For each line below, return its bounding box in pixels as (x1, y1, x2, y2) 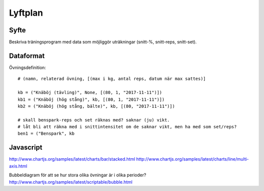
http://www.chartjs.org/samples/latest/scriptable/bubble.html (9, 179, 133, 185)
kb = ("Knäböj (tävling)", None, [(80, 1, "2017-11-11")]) (18, 90, 162, 95)
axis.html (9, 163, 27, 169)
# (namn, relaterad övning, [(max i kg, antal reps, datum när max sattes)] (18, 76, 206, 82)
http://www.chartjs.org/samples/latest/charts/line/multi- (136, 156, 249, 162)
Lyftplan (9, 7, 44, 18)
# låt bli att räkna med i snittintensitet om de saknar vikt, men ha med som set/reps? (18, 124, 237, 130)
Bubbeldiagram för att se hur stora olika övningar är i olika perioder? (9, 172, 147, 178)
